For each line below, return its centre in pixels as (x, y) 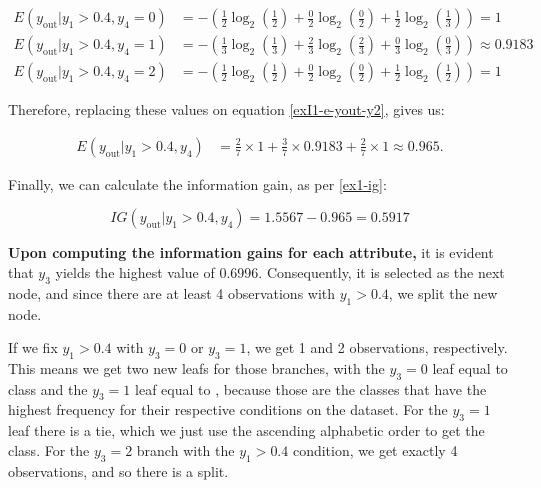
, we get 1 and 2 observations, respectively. (377, 347)
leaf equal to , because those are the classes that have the (311, 388)
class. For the (49, 449)
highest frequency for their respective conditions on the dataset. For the (228, 409)
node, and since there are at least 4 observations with (172, 292)
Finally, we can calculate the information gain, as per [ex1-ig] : (197, 183)
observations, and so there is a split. (118, 470)
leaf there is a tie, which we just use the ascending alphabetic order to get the (246, 430)
